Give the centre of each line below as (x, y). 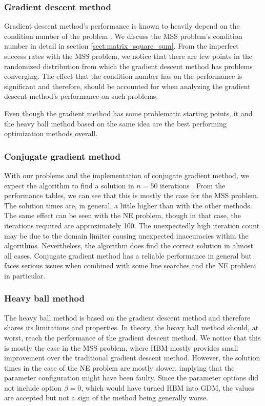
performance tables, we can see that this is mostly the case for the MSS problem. (131, 195)
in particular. (25, 275)
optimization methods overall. (51, 133)
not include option (33, 387)
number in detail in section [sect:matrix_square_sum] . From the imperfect (121, 46)
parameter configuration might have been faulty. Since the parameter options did (131, 378)
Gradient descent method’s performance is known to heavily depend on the (122, 26)
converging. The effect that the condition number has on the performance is (123, 76)
